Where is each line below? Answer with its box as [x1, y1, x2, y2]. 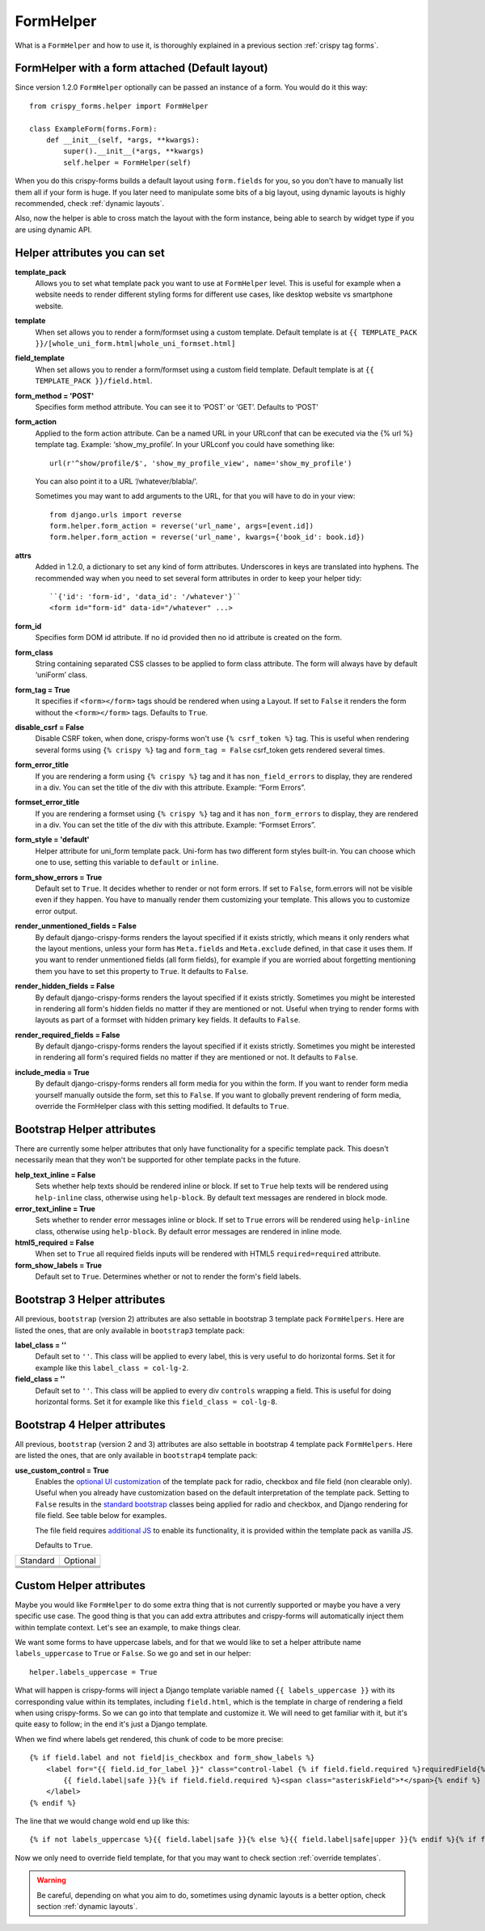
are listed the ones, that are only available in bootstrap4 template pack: [15, 1451, 258, 1461]
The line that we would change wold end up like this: [15, 1816, 190, 1826]
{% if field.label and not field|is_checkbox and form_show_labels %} [29, 1753, 315, 1762]
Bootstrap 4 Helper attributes [15, 1418, 166, 1431]
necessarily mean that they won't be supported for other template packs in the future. [15, 1155, 301, 1165]
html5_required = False [15, 1237, 95, 1248]
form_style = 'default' [15, 835, 90, 845]
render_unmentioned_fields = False [15, 921, 137, 931]
